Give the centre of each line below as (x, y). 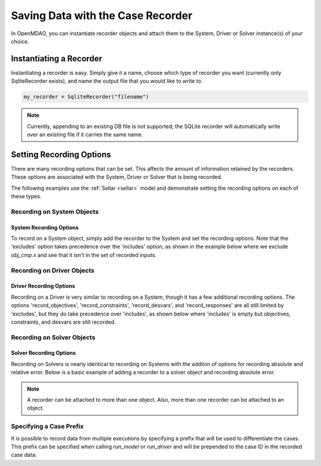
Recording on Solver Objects (53, 337)
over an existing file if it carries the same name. (85, 135)
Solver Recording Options (43, 353)
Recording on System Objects (55, 211)
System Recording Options (45, 227)
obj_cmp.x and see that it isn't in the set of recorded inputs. (84, 255)
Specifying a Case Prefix (47, 427)
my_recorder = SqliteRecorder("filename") (86, 97)
